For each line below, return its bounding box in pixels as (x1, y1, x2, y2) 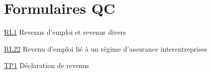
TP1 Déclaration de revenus (4, 60, 89, 71)
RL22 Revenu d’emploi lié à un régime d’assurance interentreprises (4, 43, 208, 54)
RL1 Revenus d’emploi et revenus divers (4, 27, 126, 37)
